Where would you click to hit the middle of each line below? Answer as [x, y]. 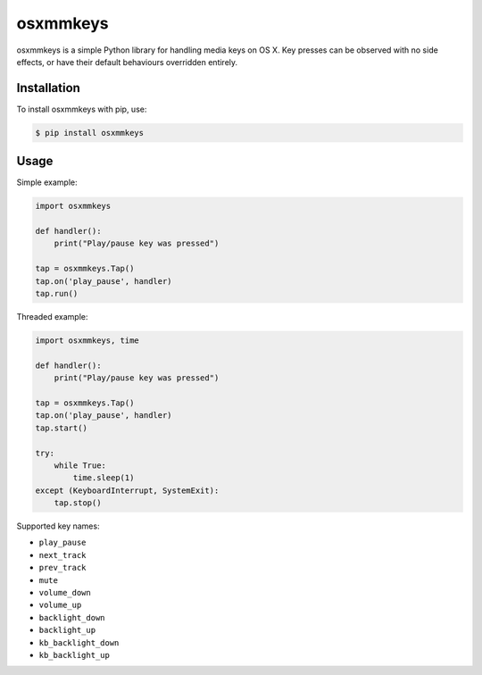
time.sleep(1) [104, 478]
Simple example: [47, 182]
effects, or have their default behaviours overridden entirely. [127, 62]
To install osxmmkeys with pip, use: [82, 109]
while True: [80, 465]
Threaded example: [52, 317]
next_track [62, 555]
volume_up [60, 605]
